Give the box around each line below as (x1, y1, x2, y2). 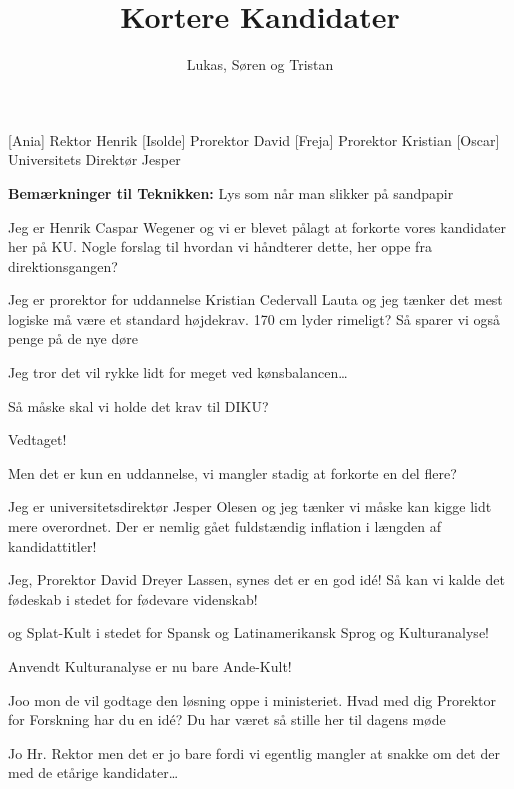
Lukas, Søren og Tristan (186, 54, 334, 75)
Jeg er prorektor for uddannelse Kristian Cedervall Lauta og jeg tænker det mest (8, 289, 503, 310)
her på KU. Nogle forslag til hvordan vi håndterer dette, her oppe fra (8, 236, 432, 257)
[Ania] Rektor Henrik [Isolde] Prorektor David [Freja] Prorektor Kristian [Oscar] (8, 129, 500, 150)
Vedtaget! (8, 429, 67, 450)
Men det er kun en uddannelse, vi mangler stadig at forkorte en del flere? (8, 462, 457, 483)
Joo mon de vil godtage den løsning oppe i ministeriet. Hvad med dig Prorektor (8, 689, 496, 710)
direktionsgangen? (8, 255, 118, 276)
